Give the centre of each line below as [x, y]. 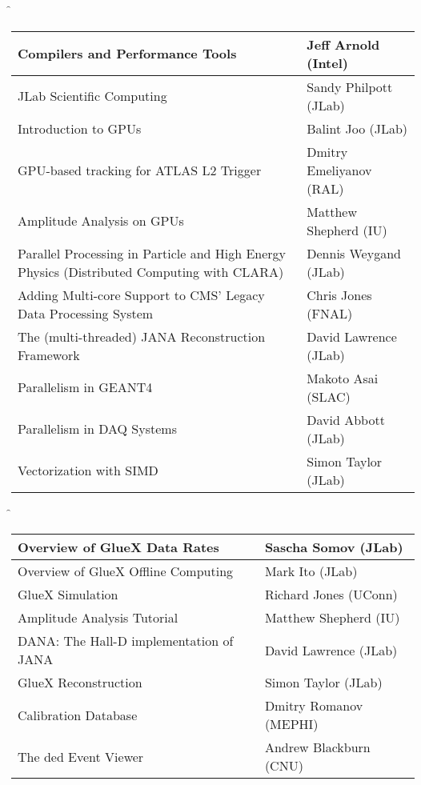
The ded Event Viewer [81, 756]
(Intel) [327, 62]
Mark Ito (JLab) [311, 571]
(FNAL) [330, 313]
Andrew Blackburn [317, 747]
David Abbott [346, 419]
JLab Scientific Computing [92, 96]
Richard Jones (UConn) [331, 595]
